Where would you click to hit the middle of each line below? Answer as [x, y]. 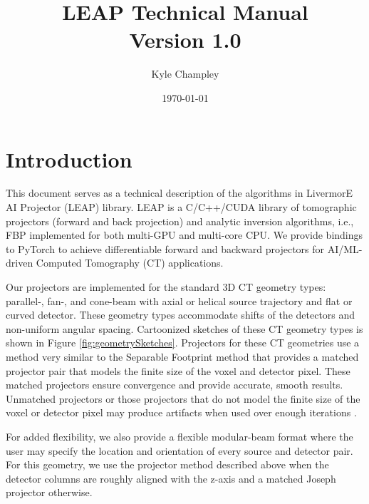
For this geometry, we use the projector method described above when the [167, 464]
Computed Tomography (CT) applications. [130, 263]
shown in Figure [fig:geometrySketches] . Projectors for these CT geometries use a [183, 343]
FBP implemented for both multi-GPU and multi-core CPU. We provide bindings [184, 235]
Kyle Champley [185, 74]
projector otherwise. [49, 492]
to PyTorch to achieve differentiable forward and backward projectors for [165, 248]
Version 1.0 [185, 40]
